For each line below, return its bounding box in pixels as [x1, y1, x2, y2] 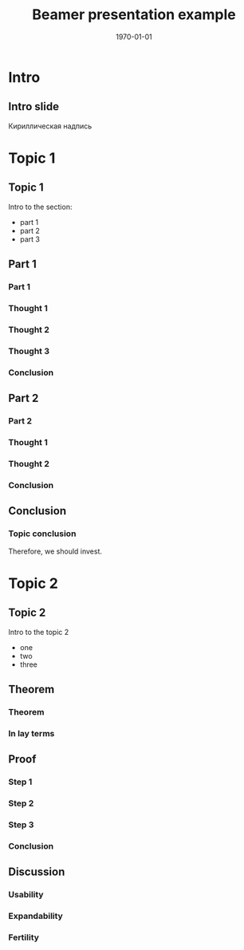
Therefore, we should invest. [8, 546, 102, 556]
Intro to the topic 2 [8, 627, 69, 637]
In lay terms [8, 727, 55, 739]
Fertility [8, 932, 40, 943]
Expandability [8, 911, 64, 922]
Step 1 [8, 776, 33, 787]
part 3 [19, 234, 41, 244]
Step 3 [8, 819, 34, 830]
